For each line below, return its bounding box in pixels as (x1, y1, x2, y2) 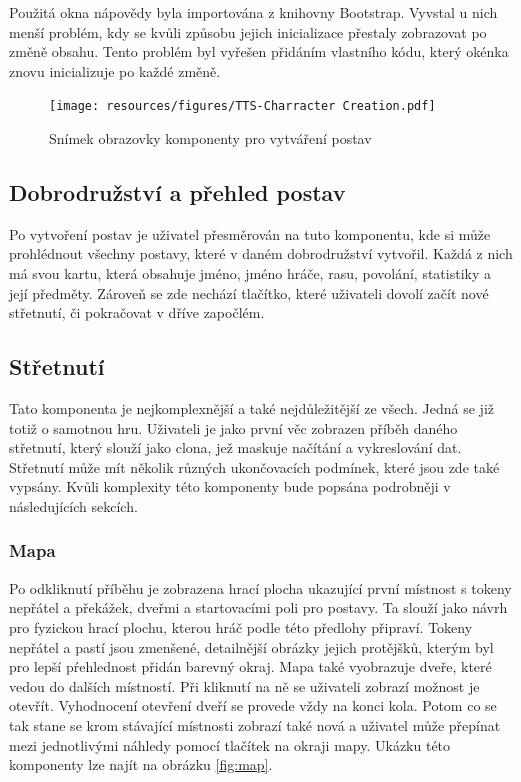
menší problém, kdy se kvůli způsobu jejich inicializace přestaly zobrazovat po (9, 21, 487, 42)
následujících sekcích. (9, 495, 138, 516)
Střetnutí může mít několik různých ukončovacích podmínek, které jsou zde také (9, 456, 500, 477)
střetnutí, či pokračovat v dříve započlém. (9, 302, 265, 323)
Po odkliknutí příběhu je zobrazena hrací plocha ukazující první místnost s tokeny (9, 577, 512, 598)
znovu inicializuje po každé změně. (9, 60, 221, 81)
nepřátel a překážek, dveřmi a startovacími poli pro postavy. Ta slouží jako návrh (9, 597, 508, 618)
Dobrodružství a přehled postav (9, 177, 346, 208)
